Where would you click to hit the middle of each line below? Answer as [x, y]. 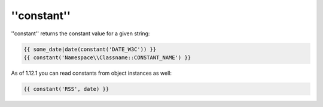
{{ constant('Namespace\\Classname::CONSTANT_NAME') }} [107, 57]
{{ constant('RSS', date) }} [66, 89]
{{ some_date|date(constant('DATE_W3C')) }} [90, 49]
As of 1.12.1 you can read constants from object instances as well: [91, 73]
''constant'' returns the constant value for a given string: [80, 33]
